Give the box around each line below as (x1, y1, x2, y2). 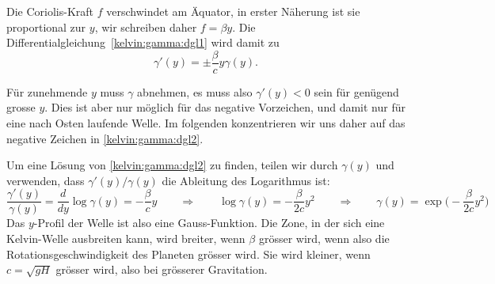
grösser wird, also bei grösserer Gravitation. (55, 261, 268, 278)
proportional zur (6, 18, 86, 35)
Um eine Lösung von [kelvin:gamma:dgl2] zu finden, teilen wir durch (6, 157, 338, 173)
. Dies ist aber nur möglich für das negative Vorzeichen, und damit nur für (44, 99, 406, 115)
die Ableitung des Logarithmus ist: (162, 172, 330, 188)
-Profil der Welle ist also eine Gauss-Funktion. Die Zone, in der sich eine (33, 214, 385, 231)
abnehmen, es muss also (137, 83, 253, 100)
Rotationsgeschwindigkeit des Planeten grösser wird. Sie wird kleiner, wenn (6, 245, 371, 262)
